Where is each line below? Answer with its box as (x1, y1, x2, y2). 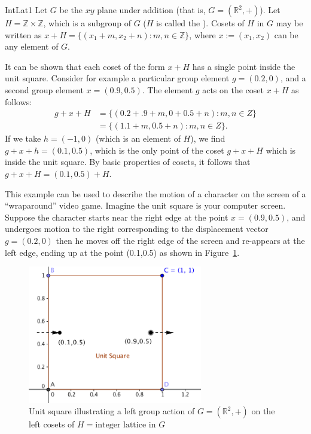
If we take (5, 132, 41, 145)
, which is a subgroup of (43, 17, 131, 29)
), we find (190, 132, 225, 145)
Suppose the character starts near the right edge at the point (5, 210, 228, 223)
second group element (5, 83, 84, 96)
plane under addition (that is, (97, 4, 206, 16)
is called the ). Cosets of (156, 17, 245, 29)
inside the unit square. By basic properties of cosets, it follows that (5, 155, 251, 168)
